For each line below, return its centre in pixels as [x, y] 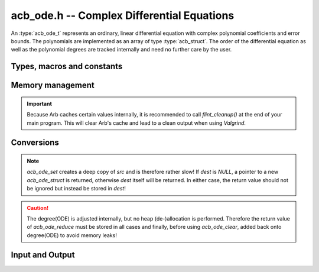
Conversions [35, 143]
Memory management [53, 85]
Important [40, 103]
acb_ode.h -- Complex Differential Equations [123, 15]
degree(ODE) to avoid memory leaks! [72, 235]
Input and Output [43, 255]
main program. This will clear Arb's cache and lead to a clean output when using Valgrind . [136, 123]
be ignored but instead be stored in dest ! [77, 189]
